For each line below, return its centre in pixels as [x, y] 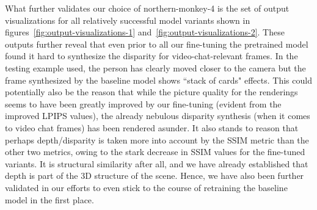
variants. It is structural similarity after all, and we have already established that [157, 163]
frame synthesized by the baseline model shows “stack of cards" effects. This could [158, 80]
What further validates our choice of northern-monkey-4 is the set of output [147, 8]
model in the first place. [49, 199]
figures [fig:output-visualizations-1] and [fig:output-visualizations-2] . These [145, 32]
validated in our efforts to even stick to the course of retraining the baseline [146, 187]
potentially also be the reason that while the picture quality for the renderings [151, 92]
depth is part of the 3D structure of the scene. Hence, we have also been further [155, 176]
